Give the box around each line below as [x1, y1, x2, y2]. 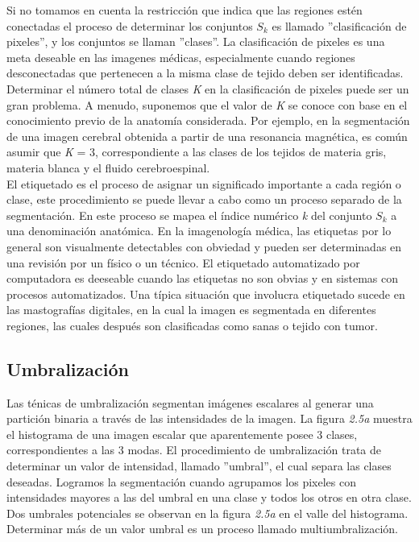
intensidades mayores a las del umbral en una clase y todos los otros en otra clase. [6, 489, 412, 506]
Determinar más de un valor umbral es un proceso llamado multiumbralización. [6, 520, 398, 537]
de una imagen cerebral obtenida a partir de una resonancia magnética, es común [6, 127, 408, 144]
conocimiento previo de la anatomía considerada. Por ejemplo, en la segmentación [6, 112, 410, 129]
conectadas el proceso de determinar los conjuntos [6, 17, 253, 34]
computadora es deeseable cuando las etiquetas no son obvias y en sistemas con [6, 270, 398, 287]
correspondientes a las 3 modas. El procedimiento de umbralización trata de [6, 441, 382, 458]
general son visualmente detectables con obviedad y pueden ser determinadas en [6, 238, 402, 254]
